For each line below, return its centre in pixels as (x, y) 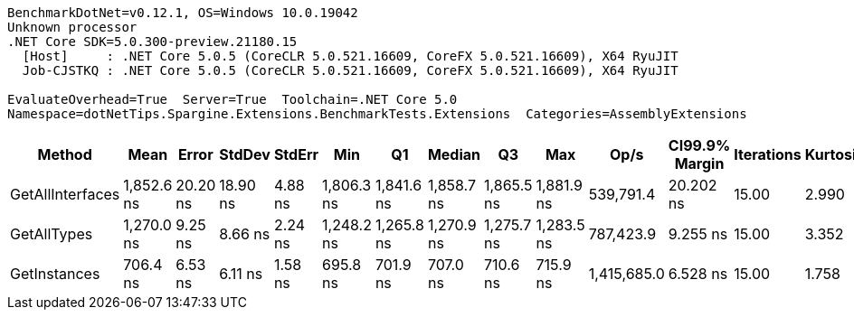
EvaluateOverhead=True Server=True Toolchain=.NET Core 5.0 (232, 99)
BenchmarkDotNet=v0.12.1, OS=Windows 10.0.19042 (183, 13)
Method (65, 154)
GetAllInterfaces (65, 194)
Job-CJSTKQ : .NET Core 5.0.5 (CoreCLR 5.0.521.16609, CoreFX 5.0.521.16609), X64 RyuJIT (350, 70)
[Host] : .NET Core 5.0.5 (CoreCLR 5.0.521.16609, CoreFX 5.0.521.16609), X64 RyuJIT (350, 56)
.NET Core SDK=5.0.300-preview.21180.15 (152, 42)
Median (454, 154)
